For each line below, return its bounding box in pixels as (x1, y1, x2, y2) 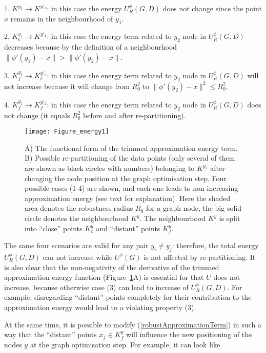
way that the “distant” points (4, 329, 97, 340)
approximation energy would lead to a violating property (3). (4, 301, 196, 312)
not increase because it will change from (4, 80, 130, 91)
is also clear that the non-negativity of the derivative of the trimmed (4, 261, 219, 272)
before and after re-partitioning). (83, 109, 186, 120)
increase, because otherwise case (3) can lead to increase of (4, 281, 189, 292)
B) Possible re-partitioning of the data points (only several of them (25, 152, 235, 163)
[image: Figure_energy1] (25, 128, 109, 136)
